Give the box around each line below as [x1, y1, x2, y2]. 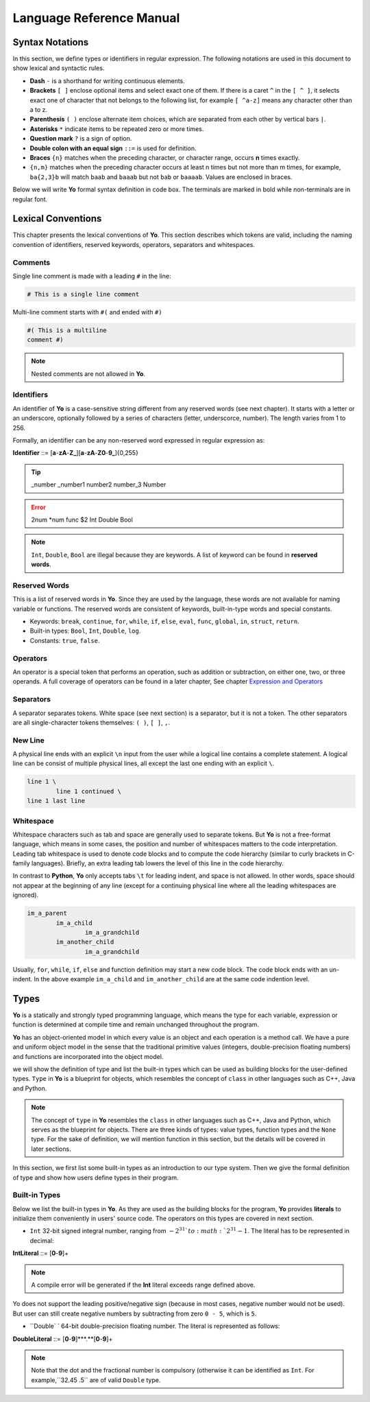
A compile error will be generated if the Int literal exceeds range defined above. [31, 1281, 256, 1289]
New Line [12, 735, 45, 745]
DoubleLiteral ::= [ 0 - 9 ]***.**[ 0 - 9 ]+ [12, 1335, 113, 1343]
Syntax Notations [12, 36, 89, 48]
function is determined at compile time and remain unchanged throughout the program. [12, 1020, 260, 1029]
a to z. [29, 106, 48, 114]
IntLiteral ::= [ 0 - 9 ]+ [12, 1249, 69, 1257]
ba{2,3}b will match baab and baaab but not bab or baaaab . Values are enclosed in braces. [29, 172, 293, 181]
